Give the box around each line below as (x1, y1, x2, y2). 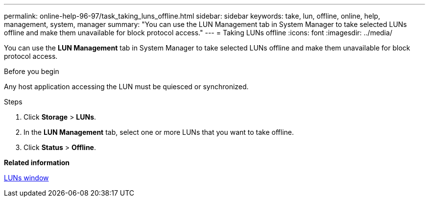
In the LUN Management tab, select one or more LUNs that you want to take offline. (24, 128, 294, 136)
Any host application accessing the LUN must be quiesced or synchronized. (4, 82, 249, 91)
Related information (4, 158, 70, 167)
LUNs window (4, 174, 49, 182)
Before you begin (4, 67, 59, 75)
